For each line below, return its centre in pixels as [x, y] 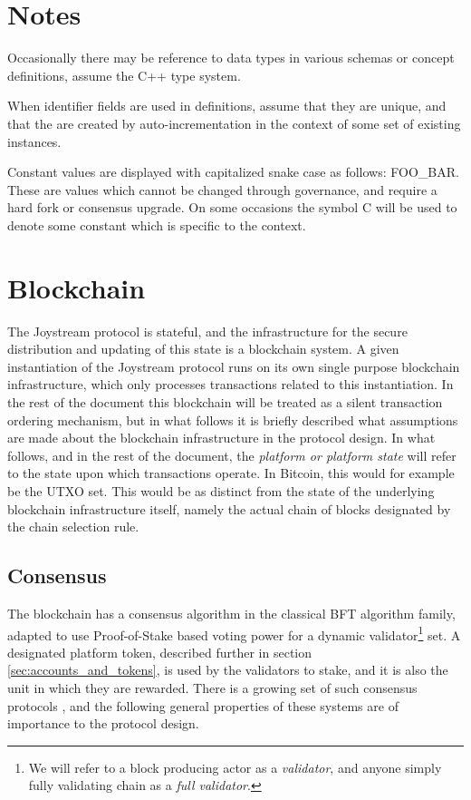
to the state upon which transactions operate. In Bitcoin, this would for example [231, 473]
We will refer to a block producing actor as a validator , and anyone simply [235, 767]
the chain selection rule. [73, 527]
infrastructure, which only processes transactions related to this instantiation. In [231, 384]
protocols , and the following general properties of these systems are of [203, 705]
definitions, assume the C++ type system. [124, 75]
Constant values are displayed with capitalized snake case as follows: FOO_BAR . [233, 172]
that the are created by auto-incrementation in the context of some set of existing [234, 123]
